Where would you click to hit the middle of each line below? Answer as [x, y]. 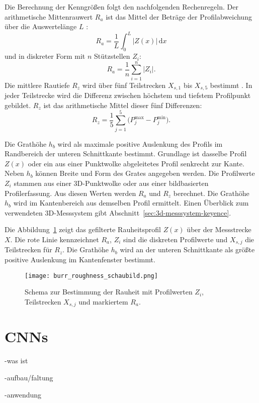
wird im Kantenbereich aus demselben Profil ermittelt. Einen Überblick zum [131, 203]
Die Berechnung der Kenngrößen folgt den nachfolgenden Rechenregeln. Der [121, 7]
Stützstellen [112, 56]
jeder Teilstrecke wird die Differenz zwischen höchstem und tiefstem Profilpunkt [128, 95]
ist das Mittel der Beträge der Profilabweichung [179, 16]
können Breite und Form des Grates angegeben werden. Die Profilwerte [145, 173]
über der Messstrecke [219, 229]
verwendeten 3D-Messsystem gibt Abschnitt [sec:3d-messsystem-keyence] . [118, 212]
